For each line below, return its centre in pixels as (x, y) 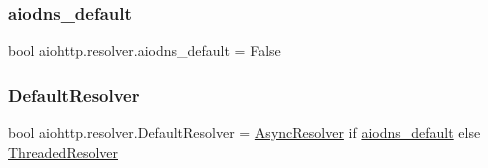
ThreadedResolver (63, 151)
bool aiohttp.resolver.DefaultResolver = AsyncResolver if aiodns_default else (244, 132)
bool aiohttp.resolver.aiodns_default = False (144, 50)
